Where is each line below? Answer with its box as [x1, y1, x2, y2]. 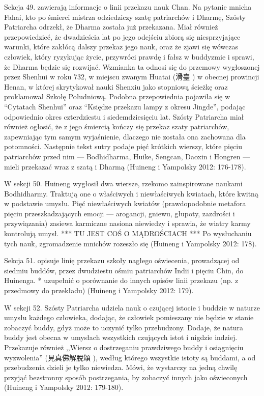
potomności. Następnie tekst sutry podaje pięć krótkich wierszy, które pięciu [4, 141, 242, 152]
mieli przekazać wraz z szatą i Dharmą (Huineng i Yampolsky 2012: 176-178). [4, 161, 246, 172]
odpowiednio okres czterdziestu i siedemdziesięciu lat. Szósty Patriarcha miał [4, 111, 244, 122]
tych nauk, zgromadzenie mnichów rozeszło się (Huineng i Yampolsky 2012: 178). [4, 238, 257, 248]
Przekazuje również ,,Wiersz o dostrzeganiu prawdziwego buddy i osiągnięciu [4, 342, 244, 352]
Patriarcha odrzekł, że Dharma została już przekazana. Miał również [4, 21, 218, 32]
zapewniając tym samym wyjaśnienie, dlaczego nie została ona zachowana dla [4, 131, 246, 142]
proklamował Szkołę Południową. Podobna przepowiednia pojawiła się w [4, 91, 230, 102]
